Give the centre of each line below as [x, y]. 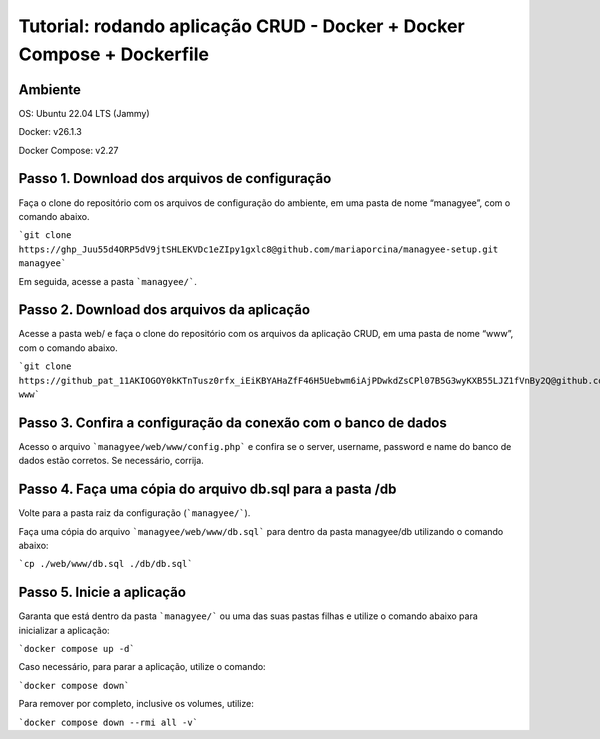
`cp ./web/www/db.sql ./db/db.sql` [106, 564]
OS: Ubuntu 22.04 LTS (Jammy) [84, 113]
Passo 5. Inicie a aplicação [102, 592]
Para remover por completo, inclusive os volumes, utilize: [136, 704]
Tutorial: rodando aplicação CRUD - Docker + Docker [241, 26]
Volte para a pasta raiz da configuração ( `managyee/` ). [134, 513]
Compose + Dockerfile [114, 54]
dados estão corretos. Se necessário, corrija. [111, 461]
